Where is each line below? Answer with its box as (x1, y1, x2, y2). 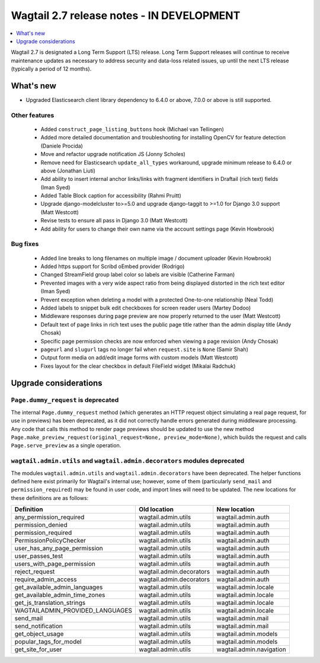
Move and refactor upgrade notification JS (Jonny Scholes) (40, 151, 186, 158)
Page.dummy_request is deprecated (11, 396, 119, 404)
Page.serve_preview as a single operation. (11, 442, 121, 449)
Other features (11, 111, 55, 119)
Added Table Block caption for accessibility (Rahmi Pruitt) (40, 192, 182, 199)
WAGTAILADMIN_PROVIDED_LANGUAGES (14, 607, 133, 615)
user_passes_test (14, 552, 63, 560)
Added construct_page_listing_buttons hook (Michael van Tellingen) (40, 125, 225, 133)
